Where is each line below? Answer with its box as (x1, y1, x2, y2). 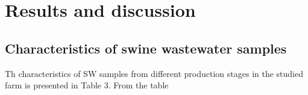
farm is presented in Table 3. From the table (5, 79, 169, 91)
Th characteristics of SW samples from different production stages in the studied (5, 67, 303, 79)
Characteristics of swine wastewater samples (5, 38, 287, 57)
